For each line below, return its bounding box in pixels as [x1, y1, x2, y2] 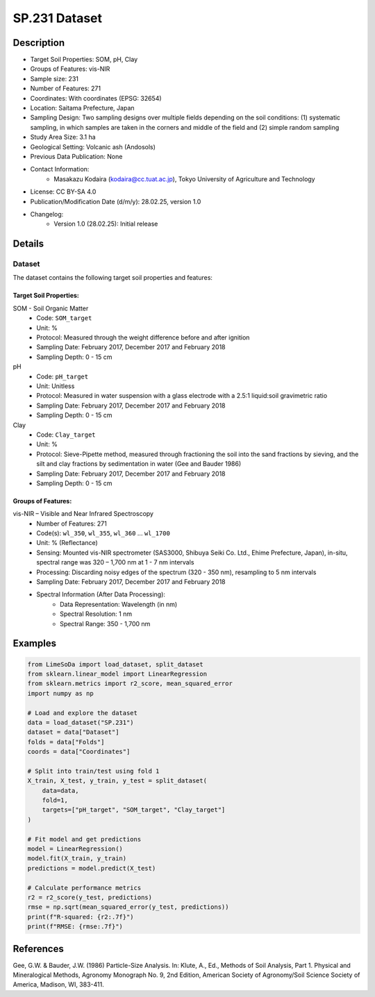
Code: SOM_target [36, 314, 92, 322]
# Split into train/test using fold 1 [27, 767, 160, 775]
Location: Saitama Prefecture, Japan [30, 104, 135, 112]
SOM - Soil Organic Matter [12, 304, 89, 312]
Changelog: [30, 210, 64, 218]
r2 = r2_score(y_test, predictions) [27, 893, 153, 901]
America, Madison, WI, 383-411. [12, 980, 104, 989]
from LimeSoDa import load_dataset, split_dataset [27, 660, 204, 668]
